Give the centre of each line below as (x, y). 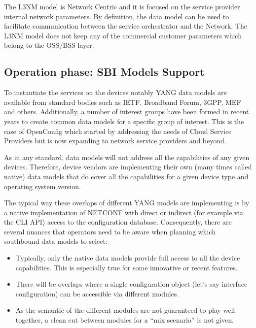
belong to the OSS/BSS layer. (49, 45)
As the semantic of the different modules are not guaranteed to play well (125, 310)
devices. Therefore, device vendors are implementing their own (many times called (128, 167)
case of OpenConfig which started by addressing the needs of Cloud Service (118, 131)
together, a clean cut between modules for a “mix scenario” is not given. (125, 320)
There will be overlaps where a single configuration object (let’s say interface (131, 284)
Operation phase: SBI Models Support (104, 72)
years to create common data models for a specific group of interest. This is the (124, 121)
